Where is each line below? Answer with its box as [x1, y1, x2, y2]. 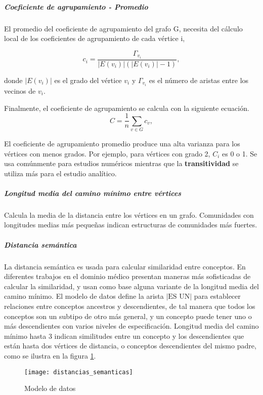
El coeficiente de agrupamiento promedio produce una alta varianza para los [4, 138, 240, 148]
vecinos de [4, 85, 36, 96]
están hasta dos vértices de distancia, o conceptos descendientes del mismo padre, [4, 340, 256, 351]
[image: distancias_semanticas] [24, 368, 133, 376]
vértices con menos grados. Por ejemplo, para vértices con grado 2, [4, 148, 210, 159]
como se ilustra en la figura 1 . [4, 350, 96, 361]
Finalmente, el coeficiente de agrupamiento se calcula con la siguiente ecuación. [4, 102, 249, 113]
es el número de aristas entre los [149, 74, 249, 85]
